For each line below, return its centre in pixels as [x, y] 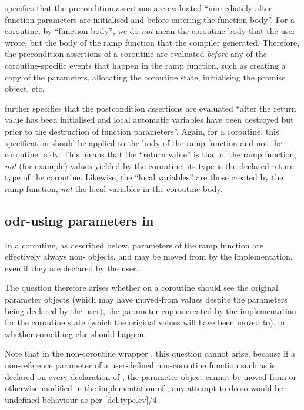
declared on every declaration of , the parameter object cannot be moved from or [151, 376]
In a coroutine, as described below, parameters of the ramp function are [134, 245]
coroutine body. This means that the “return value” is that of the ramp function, [151, 154]
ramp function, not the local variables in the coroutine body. [114, 188]
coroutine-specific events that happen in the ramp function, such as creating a [145, 65]
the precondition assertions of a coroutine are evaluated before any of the [136, 54]
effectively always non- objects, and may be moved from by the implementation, [149, 256]
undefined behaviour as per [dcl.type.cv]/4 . [82, 399]
